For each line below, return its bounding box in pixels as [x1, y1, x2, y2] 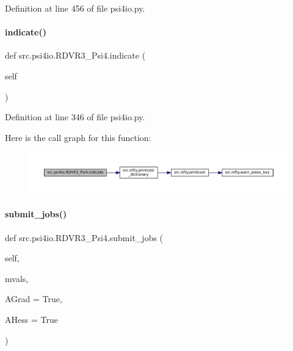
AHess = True [5, 313, 58, 326]
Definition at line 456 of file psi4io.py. [5, 2, 145, 14]
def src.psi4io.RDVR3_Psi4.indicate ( [5, 49, 146, 62]
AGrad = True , [5, 292, 62, 305]
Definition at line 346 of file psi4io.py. [5, 110, 145, 123]
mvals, [5, 272, 29, 284]
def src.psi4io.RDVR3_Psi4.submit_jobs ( [5, 231, 164, 244]
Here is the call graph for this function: [5, 131, 151, 143]
